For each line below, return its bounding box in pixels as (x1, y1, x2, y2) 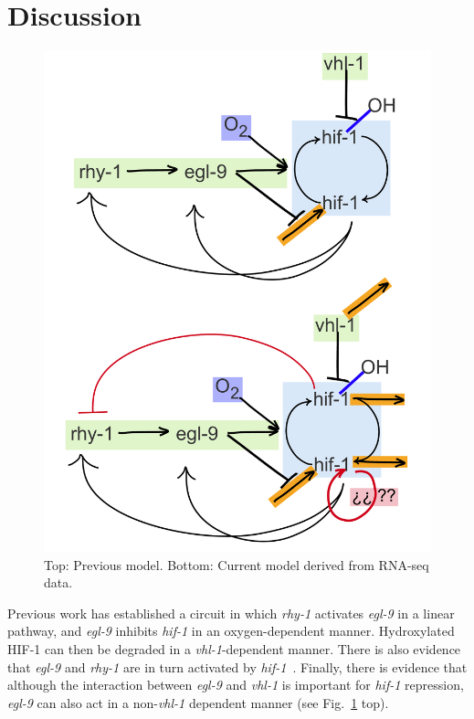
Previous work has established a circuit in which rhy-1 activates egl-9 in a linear (7, 603, 455, 622)
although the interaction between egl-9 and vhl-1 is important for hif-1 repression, (7, 675, 464, 694)
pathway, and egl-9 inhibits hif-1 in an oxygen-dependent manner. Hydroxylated (7, 621, 455, 640)
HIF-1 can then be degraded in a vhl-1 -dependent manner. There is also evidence (7, 639, 461, 658)
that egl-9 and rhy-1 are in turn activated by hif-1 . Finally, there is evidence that (7, 657, 468, 676)
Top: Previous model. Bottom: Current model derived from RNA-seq (44, 555, 429, 574)
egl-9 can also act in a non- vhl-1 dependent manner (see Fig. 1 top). (7, 693, 389, 712)
